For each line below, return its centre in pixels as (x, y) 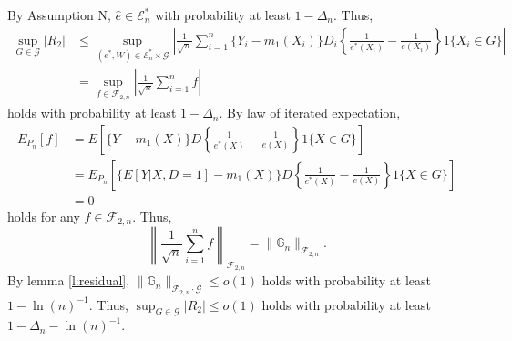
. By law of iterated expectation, (310, 113)
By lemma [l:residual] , (69, 280)
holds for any (44, 216)
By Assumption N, (59, 15)
